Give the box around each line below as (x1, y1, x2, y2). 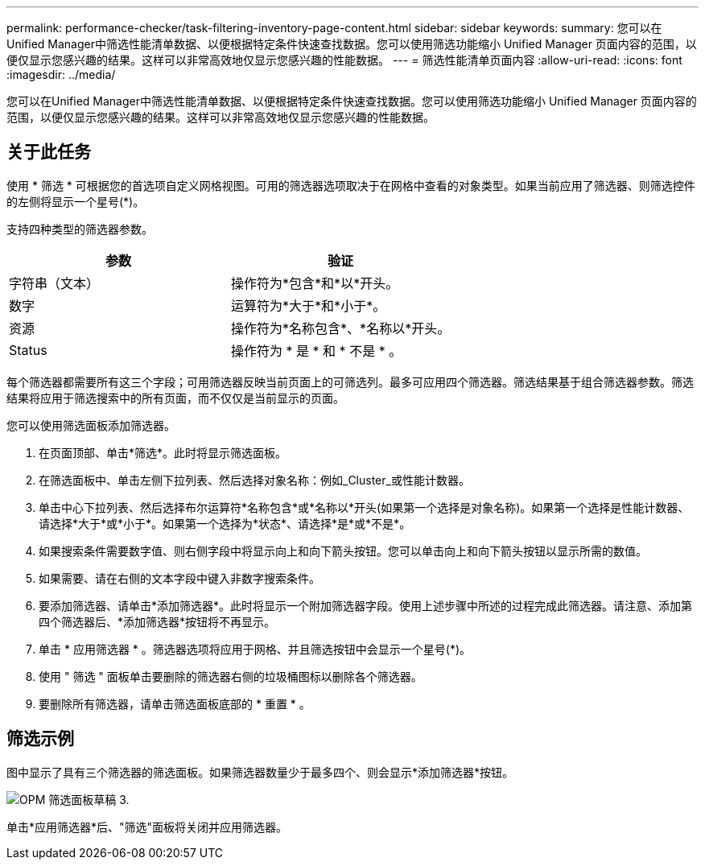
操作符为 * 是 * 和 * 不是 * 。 (231, 342, 402, 359)
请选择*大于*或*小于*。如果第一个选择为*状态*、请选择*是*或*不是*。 (39, 516, 411, 530)
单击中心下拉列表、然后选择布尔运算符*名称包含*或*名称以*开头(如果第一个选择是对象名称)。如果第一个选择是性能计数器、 (39, 500, 690, 514)
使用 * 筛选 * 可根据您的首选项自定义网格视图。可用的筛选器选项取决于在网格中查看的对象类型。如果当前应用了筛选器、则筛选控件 (6, 178, 695, 192)
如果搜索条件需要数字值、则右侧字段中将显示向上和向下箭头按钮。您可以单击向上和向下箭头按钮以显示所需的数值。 (39, 543, 647, 558)
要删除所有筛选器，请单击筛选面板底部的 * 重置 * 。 (39, 696, 311, 711)
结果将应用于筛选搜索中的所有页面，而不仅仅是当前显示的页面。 (6, 390, 344, 405)
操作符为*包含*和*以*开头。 (231, 274, 399, 291)
